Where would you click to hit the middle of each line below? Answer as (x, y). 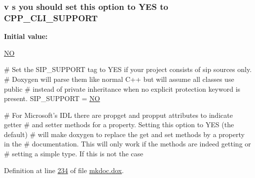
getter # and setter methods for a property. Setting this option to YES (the (119, 125)
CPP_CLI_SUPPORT (51, 18)
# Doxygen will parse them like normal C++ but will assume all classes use (119, 79)
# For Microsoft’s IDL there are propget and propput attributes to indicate (118, 115)
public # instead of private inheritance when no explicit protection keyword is (122, 89)
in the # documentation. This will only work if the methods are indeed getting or (127, 144)
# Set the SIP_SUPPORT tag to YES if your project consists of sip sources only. (128, 69)
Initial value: (26, 36)
